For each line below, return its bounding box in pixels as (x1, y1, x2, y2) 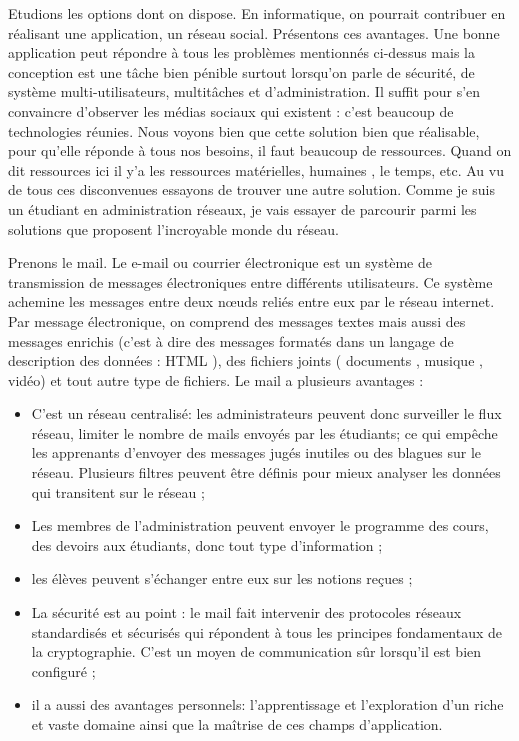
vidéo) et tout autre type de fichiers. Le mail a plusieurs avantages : (8, 369, 424, 390)
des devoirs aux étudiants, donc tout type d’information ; (31, 534, 383, 555)
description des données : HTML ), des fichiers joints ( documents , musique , (8, 350, 483, 371)
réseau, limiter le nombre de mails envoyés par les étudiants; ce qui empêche (31, 422, 498, 443)
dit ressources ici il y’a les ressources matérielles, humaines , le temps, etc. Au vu (8, 159, 504, 180)
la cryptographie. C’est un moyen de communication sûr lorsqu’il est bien (31, 641, 482, 662)
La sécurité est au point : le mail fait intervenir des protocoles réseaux (31, 602, 462, 623)
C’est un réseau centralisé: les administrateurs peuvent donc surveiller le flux (31, 403, 502, 424)
